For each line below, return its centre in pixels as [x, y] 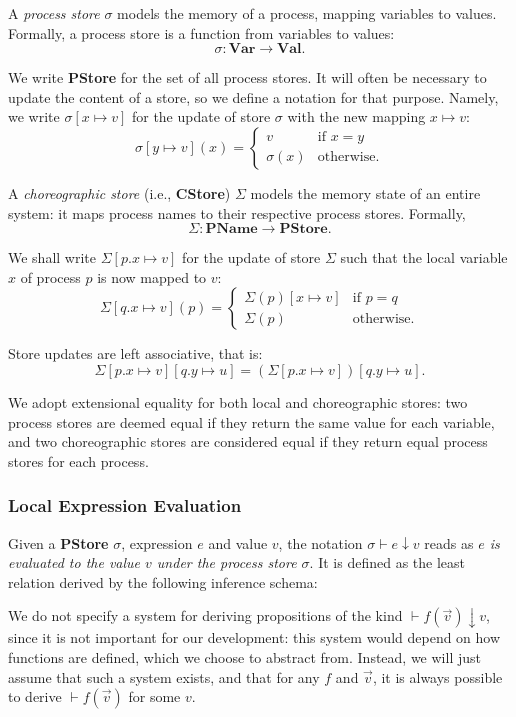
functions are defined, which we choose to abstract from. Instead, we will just [244, 656]
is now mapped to [152, 276]
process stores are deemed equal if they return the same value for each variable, [251, 421]
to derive [35, 696]
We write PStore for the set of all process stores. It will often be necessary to [247, 77]
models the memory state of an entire [365, 192]
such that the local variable [424, 257]
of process [50, 276]
